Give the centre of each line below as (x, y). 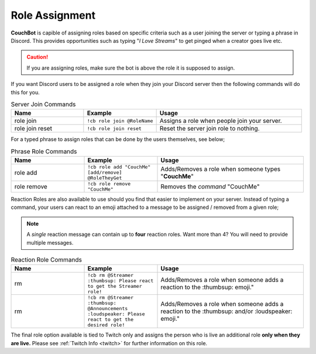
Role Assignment (53, 15)
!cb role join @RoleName (120, 121)
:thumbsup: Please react (121, 281)
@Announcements (108, 309)
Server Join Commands (43, 104)
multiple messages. (50, 242)
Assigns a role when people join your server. (221, 121)
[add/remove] (105, 173)
